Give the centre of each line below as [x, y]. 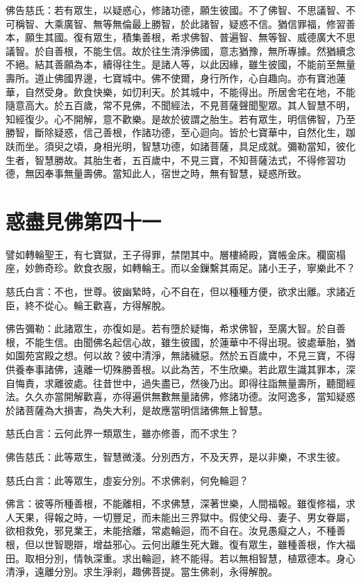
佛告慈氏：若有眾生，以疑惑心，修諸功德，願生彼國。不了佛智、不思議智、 [176, 10]
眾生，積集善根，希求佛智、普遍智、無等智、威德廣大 [214, 37]
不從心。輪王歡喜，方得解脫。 [102, 305]
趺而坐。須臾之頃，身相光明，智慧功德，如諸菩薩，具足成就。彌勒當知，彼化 [180, 146]
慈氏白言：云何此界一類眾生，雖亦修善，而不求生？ [122, 433]
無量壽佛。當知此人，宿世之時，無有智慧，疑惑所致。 [185, 173]
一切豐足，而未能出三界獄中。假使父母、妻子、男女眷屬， [224, 517]
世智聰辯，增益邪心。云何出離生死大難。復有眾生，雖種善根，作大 [195, 544]
